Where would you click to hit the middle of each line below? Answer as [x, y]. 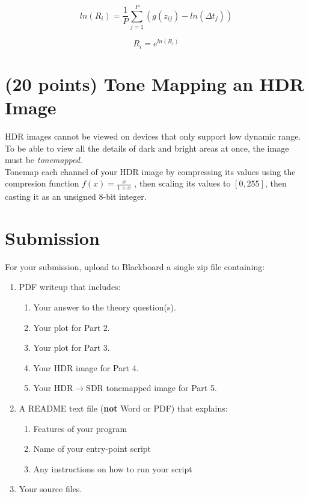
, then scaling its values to [182, 183]
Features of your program [80, 428]
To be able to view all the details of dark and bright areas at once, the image [147, 148]
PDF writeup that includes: [70, 287]
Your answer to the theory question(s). [105, 307]
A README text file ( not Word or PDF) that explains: [123, 408]
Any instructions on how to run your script [113, 468]
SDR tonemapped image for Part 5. [151, 388]
